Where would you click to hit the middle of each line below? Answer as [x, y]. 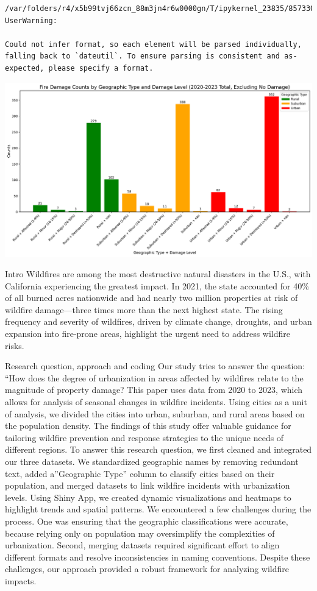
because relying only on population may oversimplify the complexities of [140, 533]
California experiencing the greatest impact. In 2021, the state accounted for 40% [157, 285]
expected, [25, 68]
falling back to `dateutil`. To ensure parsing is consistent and [143, 56]
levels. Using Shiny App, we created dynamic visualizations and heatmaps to [148, 497]
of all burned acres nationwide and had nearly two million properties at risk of [151, 298]
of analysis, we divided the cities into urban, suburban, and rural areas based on [155, 413]
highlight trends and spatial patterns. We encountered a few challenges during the [158, 509]
